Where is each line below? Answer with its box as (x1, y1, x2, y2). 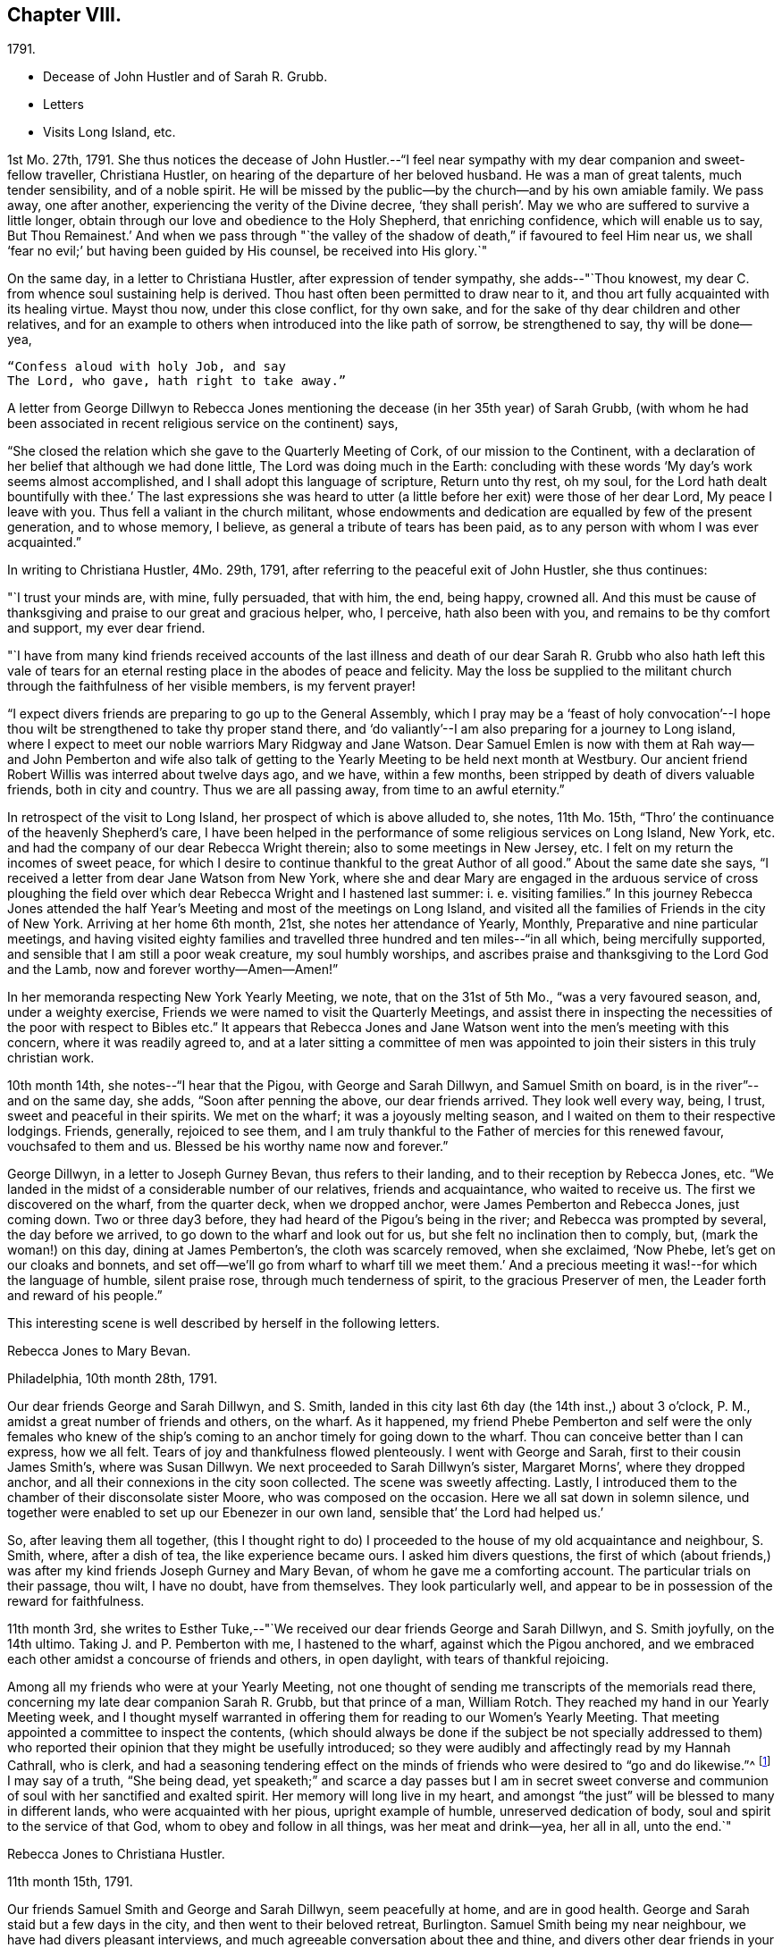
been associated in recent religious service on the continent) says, (7, 416, 399, 432)
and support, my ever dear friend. (7, 620, 206, 636)
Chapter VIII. (7, 4, 122, 26)
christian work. (7, 1050, 95, 1066)
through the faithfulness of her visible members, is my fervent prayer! (7, 678, 416, 694)
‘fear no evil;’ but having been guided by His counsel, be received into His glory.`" (7, 243, 488, 259)
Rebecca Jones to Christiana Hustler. (7, 1846, 225, 1862)
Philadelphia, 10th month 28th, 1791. (7, 1371, 218, 1387)
